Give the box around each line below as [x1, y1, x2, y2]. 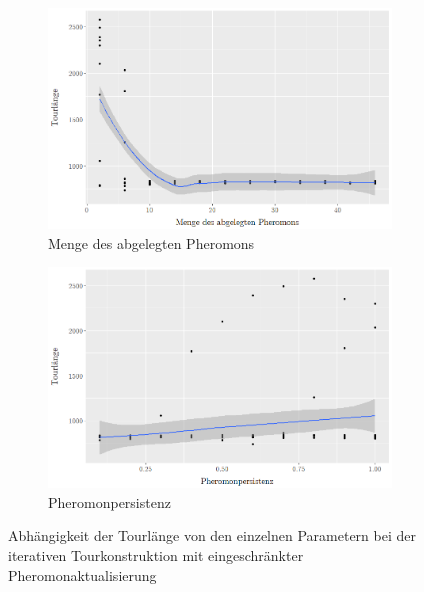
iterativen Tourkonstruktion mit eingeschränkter [8, 544, 304, 565]
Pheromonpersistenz [48, 491, 171, 512]
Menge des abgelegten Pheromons [48, 232, 255, 253]
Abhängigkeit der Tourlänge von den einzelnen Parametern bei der [8, 525, 416, 546]
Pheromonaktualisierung [8, 564, 157, 585]
